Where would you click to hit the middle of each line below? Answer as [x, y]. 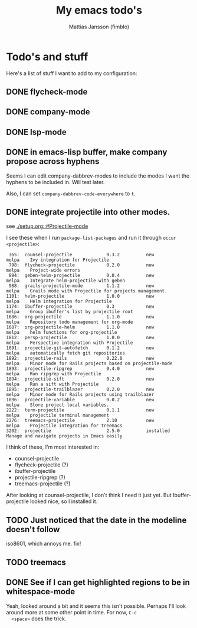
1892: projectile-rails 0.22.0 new [80, 359]
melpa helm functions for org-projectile [62, 333]
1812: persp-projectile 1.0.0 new [80, 338]
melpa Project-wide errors [43, 270]
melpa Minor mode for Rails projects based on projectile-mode [89, 364]
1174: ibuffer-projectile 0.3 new [80, 307]
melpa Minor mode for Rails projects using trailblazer [80, 395]
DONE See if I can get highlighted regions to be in [98, 583]
